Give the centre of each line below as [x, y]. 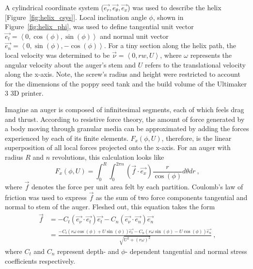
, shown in [168, 17]
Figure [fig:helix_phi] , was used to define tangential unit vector [99, 26]
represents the [211, 55]
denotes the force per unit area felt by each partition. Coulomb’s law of [137, 187]
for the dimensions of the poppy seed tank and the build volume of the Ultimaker [126, 83]
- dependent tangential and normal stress [186, 251]
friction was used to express [46, 197]
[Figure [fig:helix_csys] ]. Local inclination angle [76, 17]
